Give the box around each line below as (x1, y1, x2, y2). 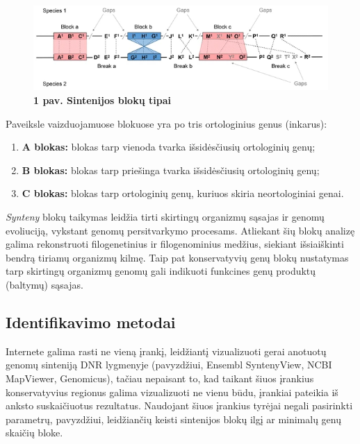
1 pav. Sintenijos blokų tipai (33, 92, 171, 107)
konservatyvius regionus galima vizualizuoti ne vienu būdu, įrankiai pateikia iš (6, 384, 338, 399)
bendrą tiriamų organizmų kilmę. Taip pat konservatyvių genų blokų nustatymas (6, 250, 349, 264)
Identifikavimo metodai (6, 311, 176, 332)
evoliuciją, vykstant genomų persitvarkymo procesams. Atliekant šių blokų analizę (6, 223, 355, 237)
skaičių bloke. (6, 425, 63, 440)
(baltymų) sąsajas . (6, 277, 83, 291)
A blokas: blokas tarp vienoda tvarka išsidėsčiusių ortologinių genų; (22, 139, 316, 154)
